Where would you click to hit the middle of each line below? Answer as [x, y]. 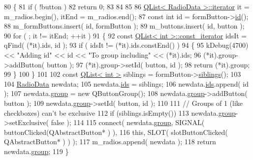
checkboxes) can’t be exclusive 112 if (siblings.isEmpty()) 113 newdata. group [120, 112]
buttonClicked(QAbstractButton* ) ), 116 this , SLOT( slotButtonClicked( [116, 132]
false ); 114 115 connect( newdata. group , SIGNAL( [128, 122]
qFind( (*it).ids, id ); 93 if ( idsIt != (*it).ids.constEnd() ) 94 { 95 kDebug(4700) [126, 45]
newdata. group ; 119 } [36, 151]
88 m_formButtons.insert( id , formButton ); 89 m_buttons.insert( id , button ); [124, 26]
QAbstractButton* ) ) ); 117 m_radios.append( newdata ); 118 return [110, 142]
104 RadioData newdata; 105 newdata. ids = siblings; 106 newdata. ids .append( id [126, 83]
